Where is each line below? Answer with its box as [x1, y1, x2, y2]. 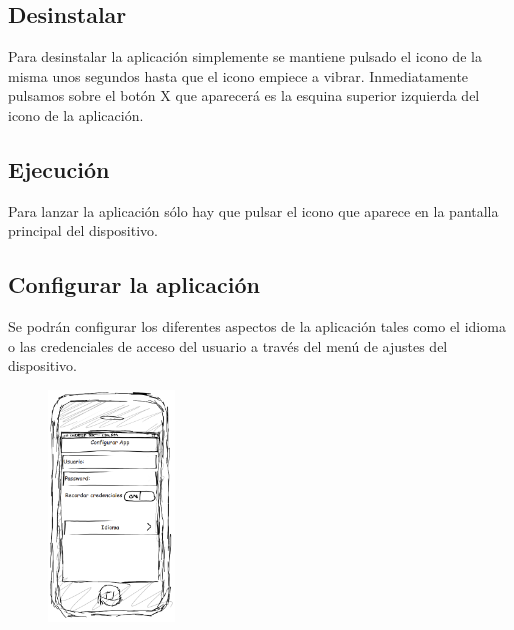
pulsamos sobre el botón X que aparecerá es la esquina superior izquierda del [8, 85, 480, 106]
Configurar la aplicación [8, 269, 260, 300]
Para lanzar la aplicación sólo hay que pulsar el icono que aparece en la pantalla [8, 200, 499, 221]
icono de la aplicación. [8, 104, 144, 125]
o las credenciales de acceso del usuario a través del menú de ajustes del [8, 335, 448, 356]
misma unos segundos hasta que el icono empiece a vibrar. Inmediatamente [8, 65, 469, 86]
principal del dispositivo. [8, 220, 158, 241]
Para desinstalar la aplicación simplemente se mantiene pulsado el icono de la [8, 46, 482, 67]
